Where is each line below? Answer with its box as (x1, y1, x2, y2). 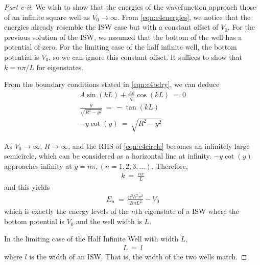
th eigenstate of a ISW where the (135, 206, 239, 216)
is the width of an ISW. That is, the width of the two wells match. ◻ (29, 251, 247, 262)
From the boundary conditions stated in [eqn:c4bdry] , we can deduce (4, 79, 220, 90)
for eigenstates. (36, 61, 84, 72)
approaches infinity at (4, 160, 72, 171)
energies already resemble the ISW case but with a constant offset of (4, 21, 219, 32)
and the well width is (76, 216, 142, 227)
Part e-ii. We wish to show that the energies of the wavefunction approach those (4, 2, 256, 12)
